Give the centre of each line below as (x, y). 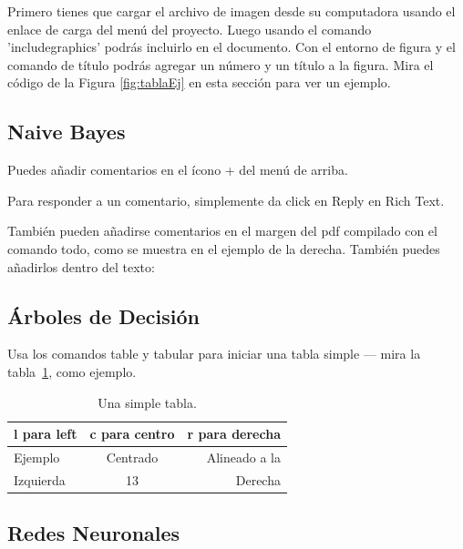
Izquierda (40, 479)
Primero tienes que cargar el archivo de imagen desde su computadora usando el (231, 11)
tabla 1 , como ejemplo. (72, 371)
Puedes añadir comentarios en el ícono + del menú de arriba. (178, 170)
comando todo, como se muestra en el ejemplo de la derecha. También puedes (224, 248)
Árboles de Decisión (103, 315)
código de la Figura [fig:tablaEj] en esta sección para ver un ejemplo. (199, 82)
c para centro (132, 434)
